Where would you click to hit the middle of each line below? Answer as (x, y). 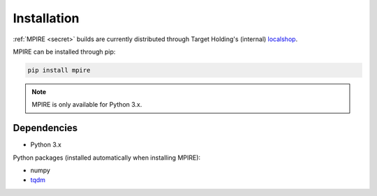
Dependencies (45, 128)
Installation (46, 18)
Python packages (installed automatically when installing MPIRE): (107, 158)
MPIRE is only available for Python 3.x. (87, 105)
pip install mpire (59, 70)
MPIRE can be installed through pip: (64, 52)
